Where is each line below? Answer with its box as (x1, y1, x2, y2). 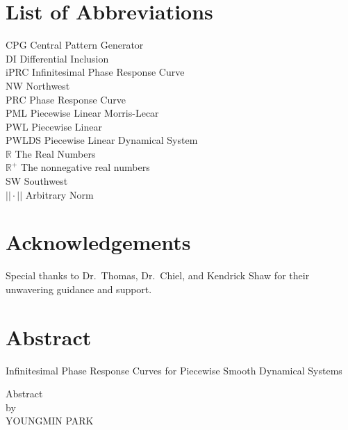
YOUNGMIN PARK (6, 413, 94, 428)
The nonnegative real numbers (21, 160, 150, 174)
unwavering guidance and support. (6, 281, 152, 296)
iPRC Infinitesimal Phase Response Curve (6, 65, 185, 79)
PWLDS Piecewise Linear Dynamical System (6, 133, 198, 147)
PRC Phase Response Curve (6, 92, 126, 106)
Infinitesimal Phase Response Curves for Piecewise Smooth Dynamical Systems (6, 363, 342, 377)
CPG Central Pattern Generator (6, 38, 144, 52)
